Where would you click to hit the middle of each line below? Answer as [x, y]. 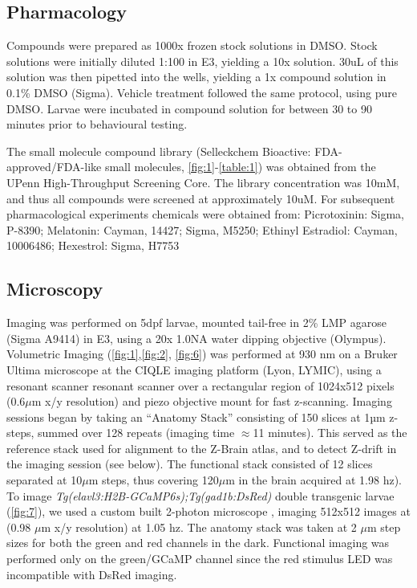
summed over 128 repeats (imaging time [136, 433]
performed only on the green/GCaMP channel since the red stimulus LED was [200, 559]
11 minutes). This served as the [330, 433]
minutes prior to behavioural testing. [97, 124]
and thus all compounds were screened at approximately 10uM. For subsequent [201, 198]
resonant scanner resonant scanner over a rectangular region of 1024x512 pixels [200, 385]
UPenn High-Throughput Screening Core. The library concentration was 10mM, [203, 182]
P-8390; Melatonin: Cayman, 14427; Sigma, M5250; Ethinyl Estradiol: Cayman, [202, 229]
